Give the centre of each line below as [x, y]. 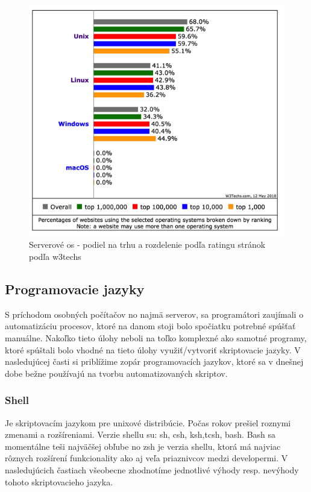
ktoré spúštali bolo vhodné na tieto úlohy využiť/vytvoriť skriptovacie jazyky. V [153, 349]
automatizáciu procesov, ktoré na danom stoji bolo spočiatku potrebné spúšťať [150, 326]
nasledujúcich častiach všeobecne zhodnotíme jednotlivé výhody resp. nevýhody [152, 470]
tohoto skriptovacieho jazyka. [59, 481]
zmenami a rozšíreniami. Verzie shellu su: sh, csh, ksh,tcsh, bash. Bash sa [140, 434]
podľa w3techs [55, 257]
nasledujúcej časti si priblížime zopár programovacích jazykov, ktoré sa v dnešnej [154, 361]
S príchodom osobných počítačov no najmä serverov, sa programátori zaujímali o [154, 314]
